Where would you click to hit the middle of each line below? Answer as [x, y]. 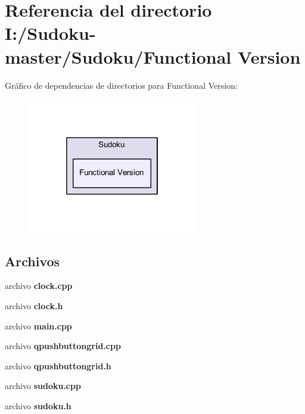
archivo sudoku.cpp [43, 386]
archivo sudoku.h [38, 405]
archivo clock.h [34, 305]
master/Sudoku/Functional [118, 56]
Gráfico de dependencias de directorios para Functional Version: [121, 85]
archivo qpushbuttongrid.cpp [63, 346]
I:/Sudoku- [50, 33]
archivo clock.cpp [39, 286]
